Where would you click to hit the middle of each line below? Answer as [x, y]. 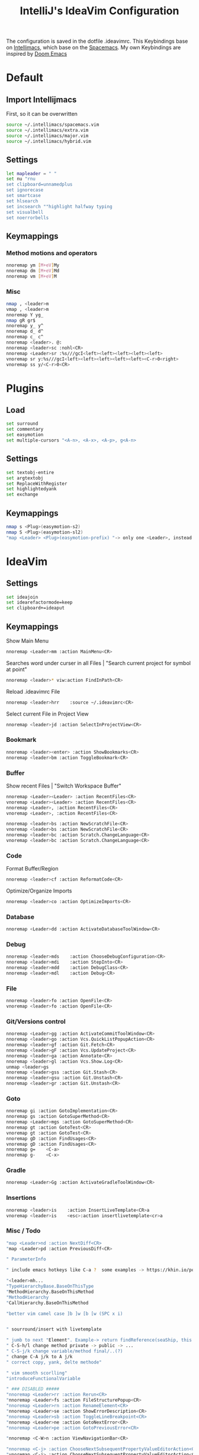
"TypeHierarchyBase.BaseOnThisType [50, 1286]
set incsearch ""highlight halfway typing [59, 207]
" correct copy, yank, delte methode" [54, 1362]
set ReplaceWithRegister [37, 484]
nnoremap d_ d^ [25, 331]
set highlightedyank [32, 489]
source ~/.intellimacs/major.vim [47, 136]
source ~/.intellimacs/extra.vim [47, 131]
